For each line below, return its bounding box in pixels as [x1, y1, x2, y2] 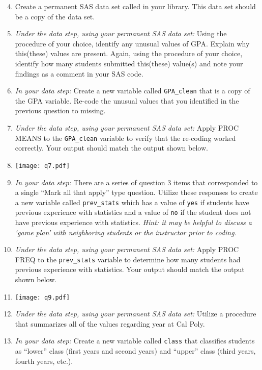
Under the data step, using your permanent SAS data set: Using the [15, 28, 227, 39]
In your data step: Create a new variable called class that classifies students [15, 335, 255, 346]
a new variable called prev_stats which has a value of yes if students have [15, 196, 249, 207]
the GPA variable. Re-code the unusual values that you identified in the [15, 95, 239, 106]
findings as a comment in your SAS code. [15, 68, 143, 79]
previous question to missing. [15, 105, 106, 116]
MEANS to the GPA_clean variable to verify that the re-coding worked [15, 132, 236, 143]
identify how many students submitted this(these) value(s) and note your [15, 58, 243, 68]
